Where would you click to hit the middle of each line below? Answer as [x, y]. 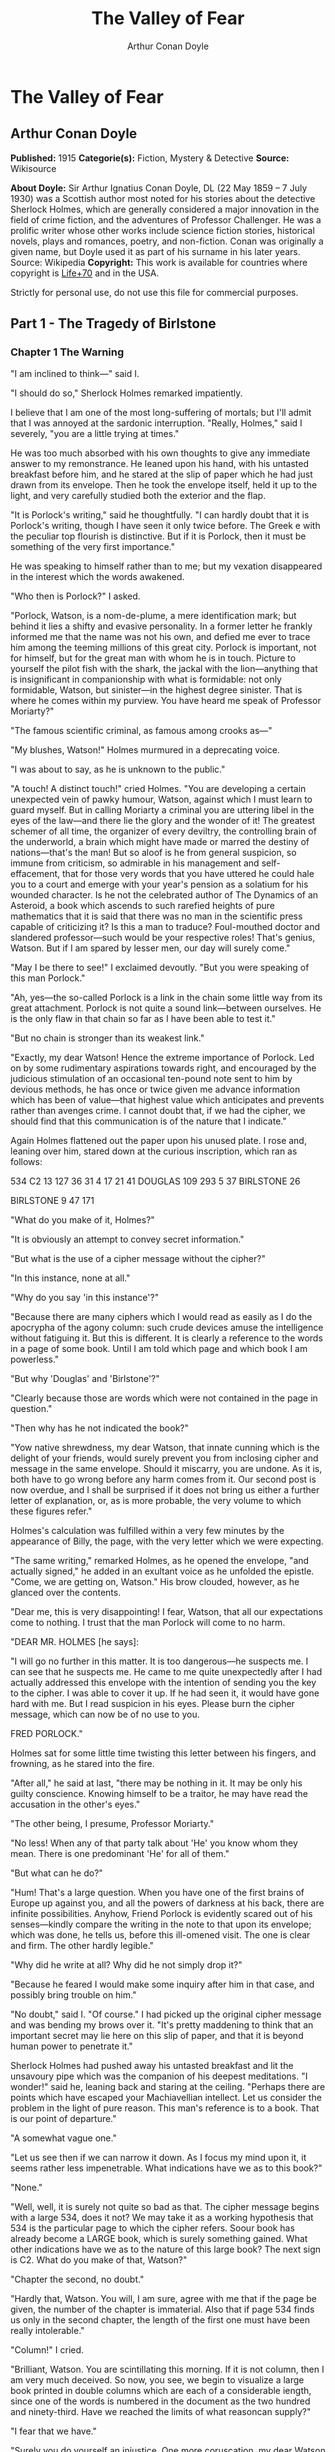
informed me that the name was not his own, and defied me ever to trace [160, 637]
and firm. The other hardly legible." [82, 1946]
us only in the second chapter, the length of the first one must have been [160, 2320]
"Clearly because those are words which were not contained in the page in [164, 1398]
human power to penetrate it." [71, 2046]
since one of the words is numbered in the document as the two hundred [160, 2401]
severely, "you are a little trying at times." [95, 434]
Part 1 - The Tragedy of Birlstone [113, 323]
